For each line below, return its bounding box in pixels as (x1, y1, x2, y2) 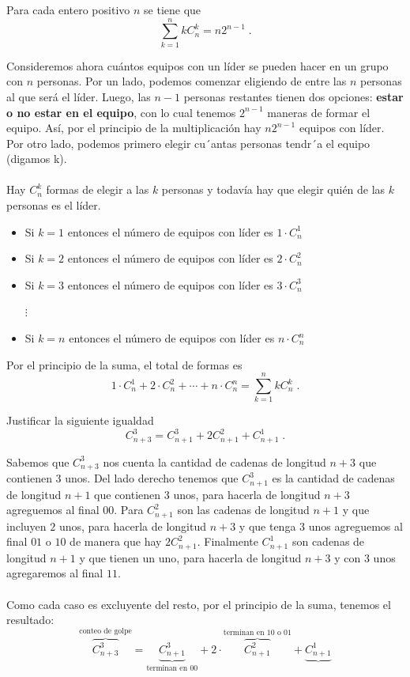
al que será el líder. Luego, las (6, 88, 151, 104)
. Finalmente (197, 533, 258, 550)
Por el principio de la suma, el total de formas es (6, 356, 243, 373)
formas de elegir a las (46, 181, 149, 198)
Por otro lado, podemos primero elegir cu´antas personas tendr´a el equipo (6, 134, 371, 151)
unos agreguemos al (308, 517, 403, 534)
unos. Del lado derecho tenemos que (65, 470, 239, 486)
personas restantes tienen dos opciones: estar (183, 88, 404, 104)
